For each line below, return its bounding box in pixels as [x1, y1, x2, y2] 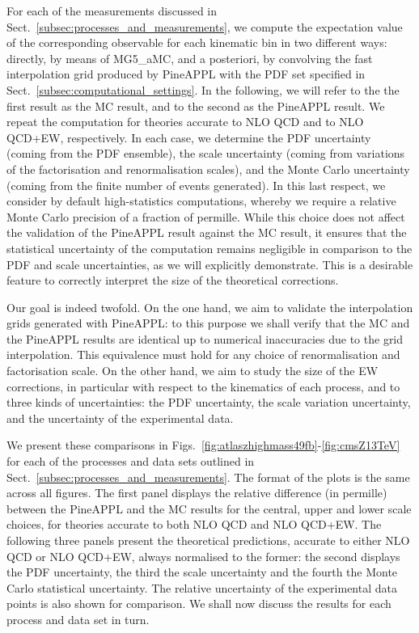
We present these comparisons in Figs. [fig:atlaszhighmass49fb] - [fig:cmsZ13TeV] [6, 437, 400, 454]
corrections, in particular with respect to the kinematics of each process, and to [6, 378, 400, 395]
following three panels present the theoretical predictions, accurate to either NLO [6, 532, 410, 548]
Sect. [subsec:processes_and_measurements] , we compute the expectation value [6, 18, 403, 35]
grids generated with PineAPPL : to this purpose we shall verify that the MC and [6, 314, 410, 331]
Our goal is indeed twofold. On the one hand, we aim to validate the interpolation [6, 298, 413, 315]
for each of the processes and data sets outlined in [6, 453, 255, 470]
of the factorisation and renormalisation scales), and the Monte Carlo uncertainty [6, 160, 410, 177]
